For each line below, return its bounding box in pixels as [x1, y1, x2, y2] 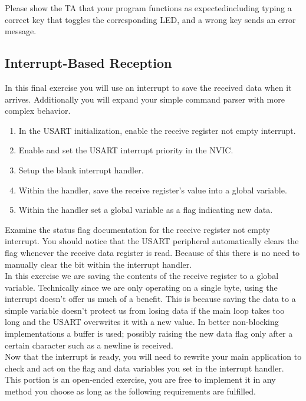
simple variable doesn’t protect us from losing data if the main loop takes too [5, 304, 285, 316]
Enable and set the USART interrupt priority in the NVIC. [18, 144, 233, 156]
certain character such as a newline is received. [5, 338, 173, 351]
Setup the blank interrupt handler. [18, 163, 144, 176]
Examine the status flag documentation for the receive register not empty [5, 223, 271, 235]
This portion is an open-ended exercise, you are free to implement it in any [5, 373, 276, 386]
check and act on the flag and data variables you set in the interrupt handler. [5, 361, 284, 374]
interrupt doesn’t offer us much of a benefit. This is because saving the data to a [5, 292, 296, 305]
